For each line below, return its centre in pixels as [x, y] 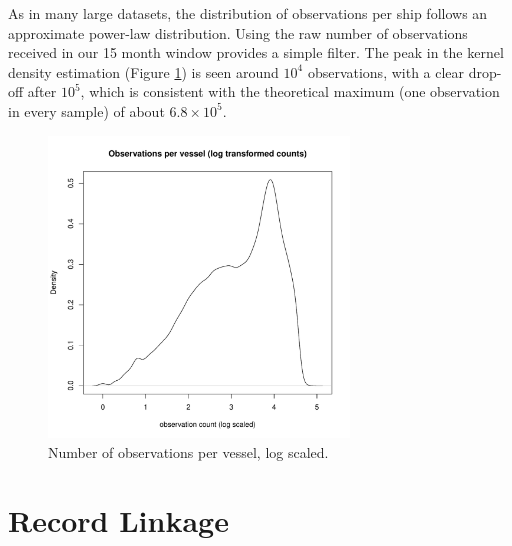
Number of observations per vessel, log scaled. [188, 451]
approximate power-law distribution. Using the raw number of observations [238, 32]
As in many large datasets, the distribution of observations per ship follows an [248, 13]
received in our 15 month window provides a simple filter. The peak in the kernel [256, 52]
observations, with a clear [386, 71]
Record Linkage [118, 520]
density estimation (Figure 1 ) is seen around [143, 71]
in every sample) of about [86, 110]
